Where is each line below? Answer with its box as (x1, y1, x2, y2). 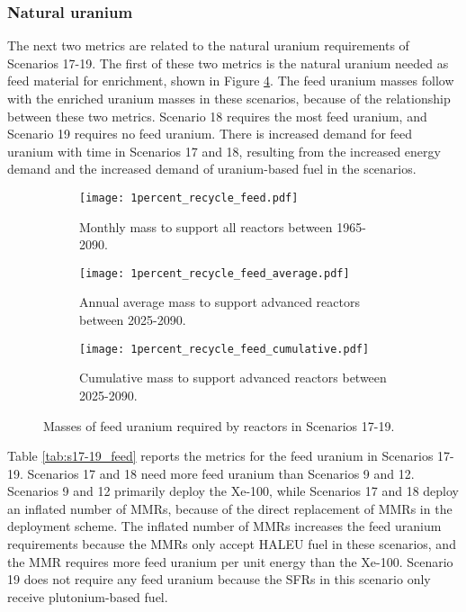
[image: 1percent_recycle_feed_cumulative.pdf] (79, 342, 370, 355)
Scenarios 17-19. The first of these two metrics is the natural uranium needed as (7, 53, 449, 72)
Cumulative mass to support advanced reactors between (79, 368, 387, 387)
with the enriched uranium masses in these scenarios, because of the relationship (7, 89, 451, 107)
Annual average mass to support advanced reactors (79, 292, 360, 311)
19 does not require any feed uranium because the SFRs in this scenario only (7, 570, 431, 589)
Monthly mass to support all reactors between (79, 217, 333, 236)
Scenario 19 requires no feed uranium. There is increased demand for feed (7, 124, 413, 143)
